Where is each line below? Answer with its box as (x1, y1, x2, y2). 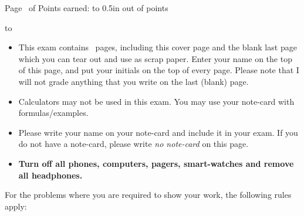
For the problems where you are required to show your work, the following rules (5, 188, 292, 201)
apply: (5, 200, 27, 212)
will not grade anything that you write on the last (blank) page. (18, 75, 249, 87)
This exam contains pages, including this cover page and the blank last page (18, 41, 297, 53)
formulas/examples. (18, 107, 89, 119)
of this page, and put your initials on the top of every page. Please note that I (18, 64, 299, 76)
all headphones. (18, 169, 83, 181)
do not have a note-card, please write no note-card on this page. (18, 138, 249, 150)
